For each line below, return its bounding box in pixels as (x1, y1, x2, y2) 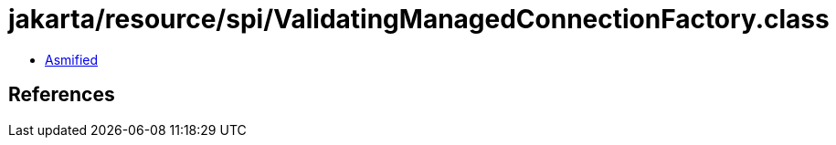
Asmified (45, 51, 99, 67)
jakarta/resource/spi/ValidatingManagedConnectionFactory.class (8, 4, 830, 35)
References (8, 83, 115, 107)
